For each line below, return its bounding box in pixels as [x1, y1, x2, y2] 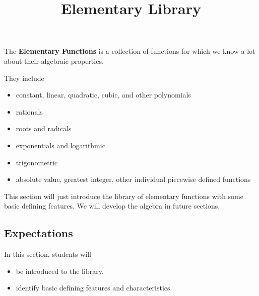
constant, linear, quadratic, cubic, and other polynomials [16, 89, 191, 100]
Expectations [4, 225, 73, 241]
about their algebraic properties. [4, 55, 104, 66]
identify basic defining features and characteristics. [16, 282, 172, 293]
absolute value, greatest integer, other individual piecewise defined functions [16, 174, 251, 184]
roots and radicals [16, 123, 72, 134]
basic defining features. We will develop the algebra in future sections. [4, 201, 220, 211]
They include [4, 72, 44, 83]
